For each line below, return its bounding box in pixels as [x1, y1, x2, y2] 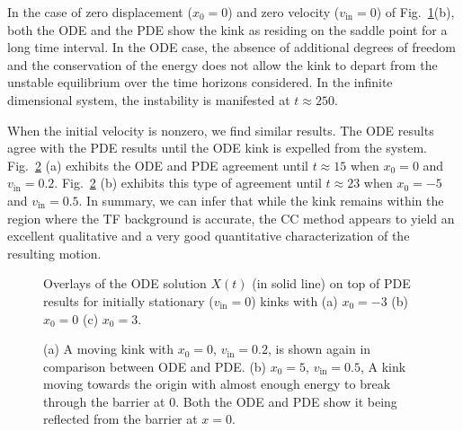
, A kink [360, 356, 406, 375]
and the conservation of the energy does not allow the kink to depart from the [7, 55, 438, 74]
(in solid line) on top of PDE [252, 274, 411, 293]
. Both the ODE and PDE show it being [175, 391, 397, 410]
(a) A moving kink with [43, 339, 174, 358]
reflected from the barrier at [43, 409, 198, 428]
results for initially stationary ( [43, 291, 214, 310]
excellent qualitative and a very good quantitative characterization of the [7, 226, 410, 245]
